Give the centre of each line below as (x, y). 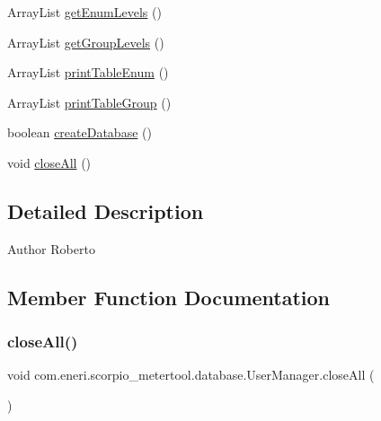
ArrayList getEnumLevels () (84, 12)
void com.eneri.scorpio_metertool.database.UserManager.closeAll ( (191, 375)
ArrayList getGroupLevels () (86, 42)
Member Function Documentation (169, 297)
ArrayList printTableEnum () (88, 72)
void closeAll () (49, 162)
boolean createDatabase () (80, 132)
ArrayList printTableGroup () (89, 102)
